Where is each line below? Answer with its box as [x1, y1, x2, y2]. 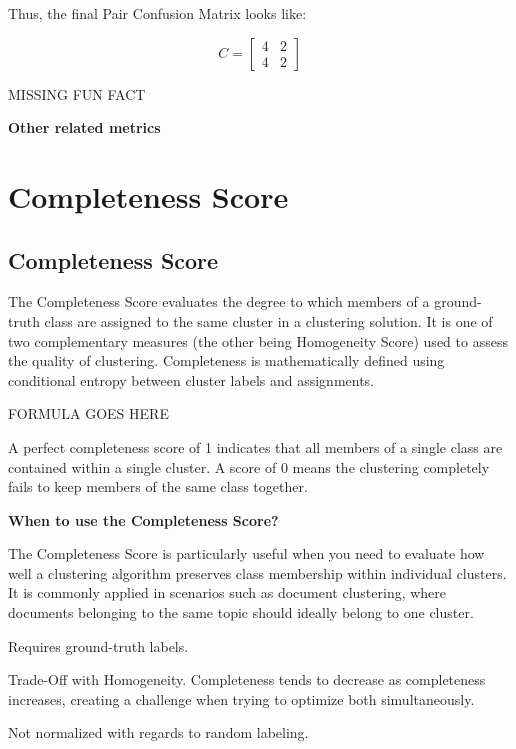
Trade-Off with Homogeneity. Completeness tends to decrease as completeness [8, 669, 486, 690]
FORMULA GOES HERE [8, 403, 169, 424]
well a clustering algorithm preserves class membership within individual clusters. [8, 562, 507, 583]
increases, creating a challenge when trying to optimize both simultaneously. [8, 688, 475, 709]
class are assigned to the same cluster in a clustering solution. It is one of [44, 310, 493, 331]
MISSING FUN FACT [8, 83, 146, 104]
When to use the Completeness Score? [8, 509, 279, 530]
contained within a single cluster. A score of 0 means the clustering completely [8, 456, 490, 477]
